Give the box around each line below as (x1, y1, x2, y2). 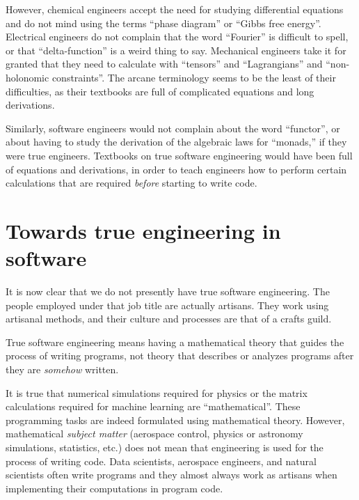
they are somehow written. (6, 362, 119, 376)
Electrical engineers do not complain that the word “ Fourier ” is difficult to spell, (6, 29, 349, 44)
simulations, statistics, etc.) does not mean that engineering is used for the (6, 439, 324, 454)
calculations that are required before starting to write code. (6, 175, 257, 190)
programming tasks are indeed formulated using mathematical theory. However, (6, 412, 345, 427)
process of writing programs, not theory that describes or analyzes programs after (6, 348, 354, 363)
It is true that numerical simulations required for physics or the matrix (6, 385, 308, 400)
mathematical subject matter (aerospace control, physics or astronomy (6, 426, 303, 441)
